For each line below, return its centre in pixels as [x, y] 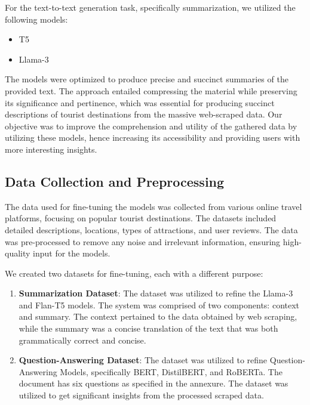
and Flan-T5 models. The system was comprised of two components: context [159, 304]
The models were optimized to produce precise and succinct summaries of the [147, 79]
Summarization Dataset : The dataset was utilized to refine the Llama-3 [156, 293]
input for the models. [72, 253]
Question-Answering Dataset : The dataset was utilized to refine [143, 360]
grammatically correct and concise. [82, 340]
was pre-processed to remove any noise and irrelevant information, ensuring [143, 241]
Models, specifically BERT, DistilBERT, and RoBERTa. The [171, 371]
